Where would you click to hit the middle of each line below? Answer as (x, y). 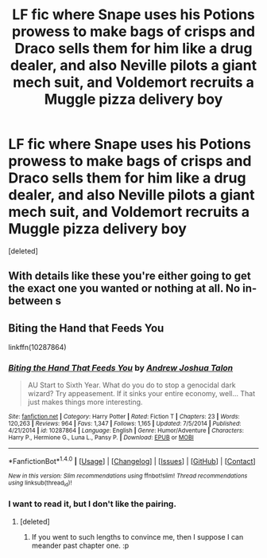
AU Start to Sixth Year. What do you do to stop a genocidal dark (132, 385)
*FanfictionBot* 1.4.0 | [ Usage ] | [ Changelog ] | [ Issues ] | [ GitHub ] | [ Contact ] (132, 461)
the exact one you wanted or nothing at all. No (124, 289)
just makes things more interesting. (85, 402)
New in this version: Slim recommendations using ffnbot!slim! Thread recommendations (128, 476)
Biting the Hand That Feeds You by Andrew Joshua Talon (121, 368)
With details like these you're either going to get (130, 276)
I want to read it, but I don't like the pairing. (93, 504)
